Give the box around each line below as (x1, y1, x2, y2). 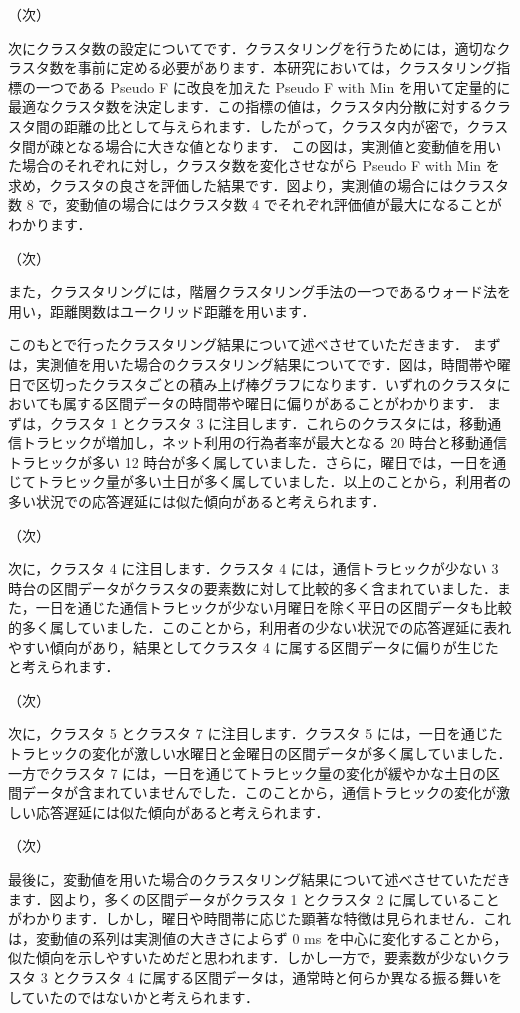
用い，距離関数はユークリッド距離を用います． (8, 300, 316, 321)
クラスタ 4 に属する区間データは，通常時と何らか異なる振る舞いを (66, 966, 503, 987)
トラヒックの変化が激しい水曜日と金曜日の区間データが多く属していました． (8, 743, 512, 763)
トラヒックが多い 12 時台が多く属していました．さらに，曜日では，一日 (8, 451, 479, 472)
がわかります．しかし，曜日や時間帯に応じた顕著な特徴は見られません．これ (8, 908, 512, 929)
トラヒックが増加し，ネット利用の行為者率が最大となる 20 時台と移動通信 (21, 432, 507, 453)
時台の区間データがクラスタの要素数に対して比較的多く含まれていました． (8, 577, 497, 598)
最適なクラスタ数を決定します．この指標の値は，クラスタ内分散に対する (8, 96, 483, 117)
